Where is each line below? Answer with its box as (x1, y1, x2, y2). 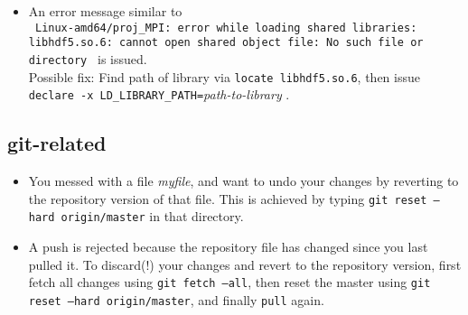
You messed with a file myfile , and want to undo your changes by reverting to (28, 171, 459, 190)
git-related (7, 129, 107, 157)
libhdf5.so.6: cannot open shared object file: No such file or (28, 36, 424, 50)
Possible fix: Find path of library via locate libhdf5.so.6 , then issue (28, 67, 420, 86)
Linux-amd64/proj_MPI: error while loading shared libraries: (34, 21, 417, 34)
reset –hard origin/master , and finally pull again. (28, 290, 324, 309)
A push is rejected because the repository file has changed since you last (28, 236, 428, 255)
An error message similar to (28, 2, 183, 20)
